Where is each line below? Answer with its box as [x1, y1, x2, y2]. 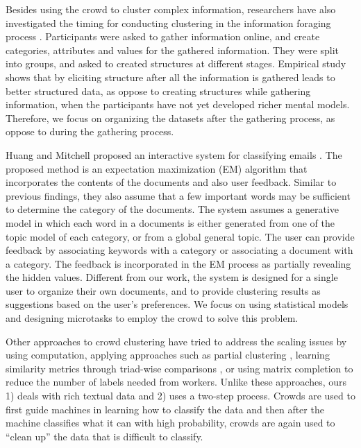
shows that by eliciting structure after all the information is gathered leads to [6, 69, 335, 84]
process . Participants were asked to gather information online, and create [6, 29, 320, 44]
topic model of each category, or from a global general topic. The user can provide [6, 229, 355, 243]
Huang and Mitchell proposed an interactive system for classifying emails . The [6, 147, 342, 162]
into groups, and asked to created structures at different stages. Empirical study [6, 56, 346, 71]
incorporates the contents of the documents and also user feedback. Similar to [6, 175, 337, 189]
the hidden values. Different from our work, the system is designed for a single [6, 270, 338, 284]
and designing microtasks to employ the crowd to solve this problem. [6, 311, 299, 325]
